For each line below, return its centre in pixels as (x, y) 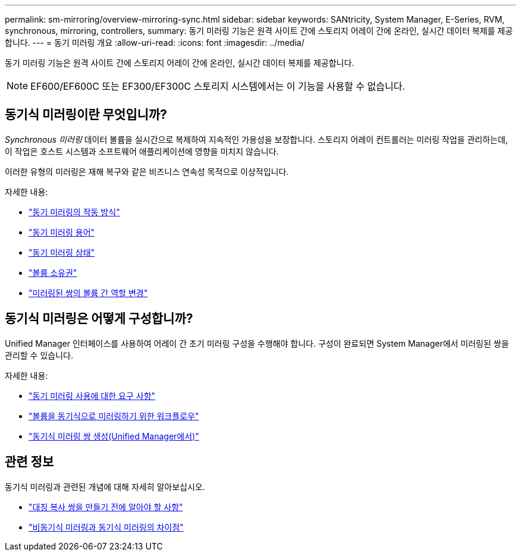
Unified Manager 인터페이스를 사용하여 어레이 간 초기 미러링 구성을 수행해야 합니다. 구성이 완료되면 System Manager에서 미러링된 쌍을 (257, 343)
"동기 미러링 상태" (62, 252)
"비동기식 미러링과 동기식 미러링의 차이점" (106, 527)
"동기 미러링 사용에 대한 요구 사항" (92, 395)
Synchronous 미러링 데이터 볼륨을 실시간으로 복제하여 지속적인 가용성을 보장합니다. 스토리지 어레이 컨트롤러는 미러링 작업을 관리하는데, (256, 139)
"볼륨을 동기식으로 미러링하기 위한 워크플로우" (114, 416)
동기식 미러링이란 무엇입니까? (86, 115)
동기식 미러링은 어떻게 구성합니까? (99, 319)
